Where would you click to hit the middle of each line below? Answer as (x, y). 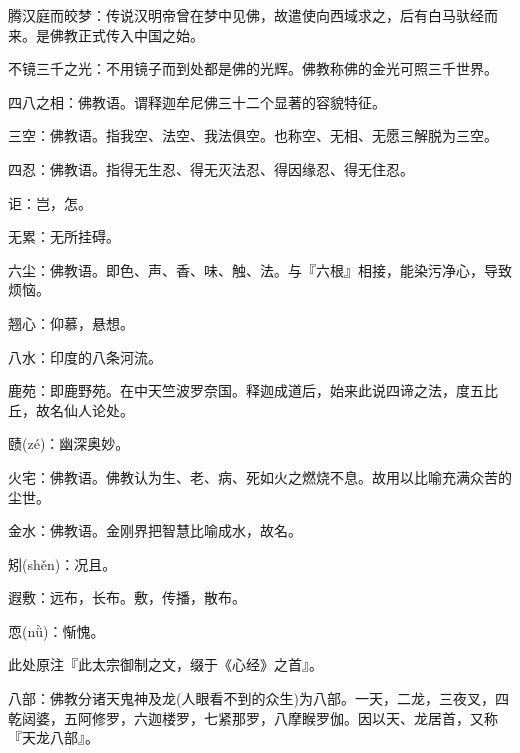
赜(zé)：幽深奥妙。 (69, 443)
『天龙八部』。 (53, 737)
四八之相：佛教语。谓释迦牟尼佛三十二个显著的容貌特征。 (197, 101)
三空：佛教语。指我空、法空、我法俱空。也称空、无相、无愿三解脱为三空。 (253, 135)
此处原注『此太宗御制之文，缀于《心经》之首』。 (165, 664)
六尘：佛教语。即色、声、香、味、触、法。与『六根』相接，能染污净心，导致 (260, 269)
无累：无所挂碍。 (64, 236)
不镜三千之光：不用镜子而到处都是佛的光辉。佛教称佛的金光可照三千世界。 (253, 68)
